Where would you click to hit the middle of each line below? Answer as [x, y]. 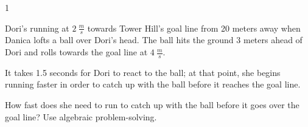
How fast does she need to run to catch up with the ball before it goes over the [152, 105]
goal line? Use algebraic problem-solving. [81, 116]
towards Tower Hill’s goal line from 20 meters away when [194, 28]
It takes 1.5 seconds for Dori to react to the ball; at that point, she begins [143, 72]
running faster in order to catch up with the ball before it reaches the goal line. [153, 84]
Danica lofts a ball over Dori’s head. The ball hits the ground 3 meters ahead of [154, 40]
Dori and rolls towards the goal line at [76, 52]
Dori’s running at [37, 28]
